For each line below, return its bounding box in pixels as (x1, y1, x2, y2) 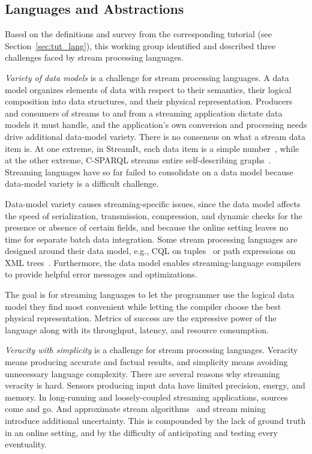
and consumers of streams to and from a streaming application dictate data (5, 106, 283, 119)
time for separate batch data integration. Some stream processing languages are (5, 232, 298, 245)
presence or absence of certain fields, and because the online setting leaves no (5, 221, 289, 234)
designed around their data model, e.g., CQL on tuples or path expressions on (5, 244, 296, 257)
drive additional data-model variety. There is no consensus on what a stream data (5, 130, 306, 142)
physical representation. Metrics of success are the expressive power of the (5, 312, 277, 324)
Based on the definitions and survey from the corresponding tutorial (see (5, 28, 272, 40)
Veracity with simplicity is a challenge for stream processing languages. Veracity (5, 344, 298, 356)
